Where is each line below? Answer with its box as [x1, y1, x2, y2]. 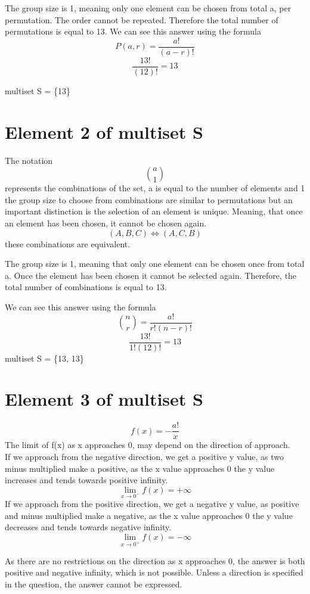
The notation [5, 154, 53, 166]
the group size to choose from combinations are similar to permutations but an [5, 193, 293, 206]
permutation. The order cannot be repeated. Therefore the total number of [5, 13, 278, 26]
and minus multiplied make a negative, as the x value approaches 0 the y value [5, 509, 293, 521]
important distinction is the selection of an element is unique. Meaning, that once [5, 205, 303, 217]
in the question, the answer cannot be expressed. [5, 577, 182, 590]
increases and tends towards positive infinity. [5, 474, 168, 486]
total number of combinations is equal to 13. [5, 281, 167, 293]
